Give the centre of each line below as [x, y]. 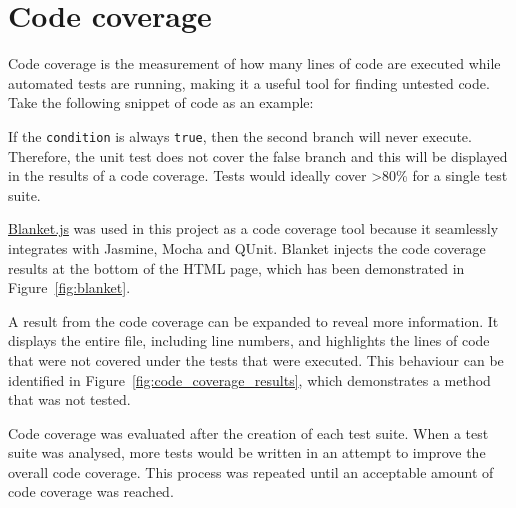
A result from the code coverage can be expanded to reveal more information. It [253, 320]
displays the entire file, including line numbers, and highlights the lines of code [249, 340]
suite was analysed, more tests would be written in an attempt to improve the [247, 452]
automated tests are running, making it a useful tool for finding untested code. [249, 82]
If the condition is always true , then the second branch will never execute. [240, 135]
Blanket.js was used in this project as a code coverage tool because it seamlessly [253, 228]
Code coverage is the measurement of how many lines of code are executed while [254, 63]
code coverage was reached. [91, 491]
